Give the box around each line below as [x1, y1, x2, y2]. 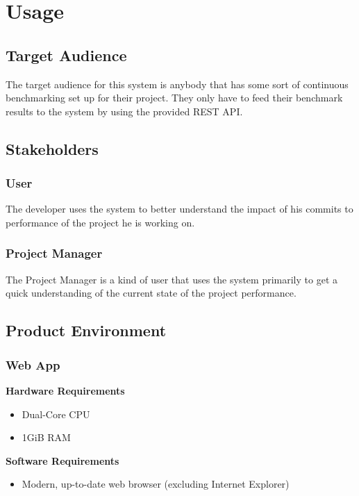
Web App [6, 356, 60, 373]
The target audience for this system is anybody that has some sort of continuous [6, 76, 349, 91]
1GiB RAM [22, 430, 71, 445]
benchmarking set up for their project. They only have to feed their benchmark [6, 90, 343, 105]
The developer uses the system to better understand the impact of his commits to [6, 201, 353, 216]
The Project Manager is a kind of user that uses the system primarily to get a [6, 272, 337, 286]
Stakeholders [6, 138, 99, 159]
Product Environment [6, 320, 167, 341]
